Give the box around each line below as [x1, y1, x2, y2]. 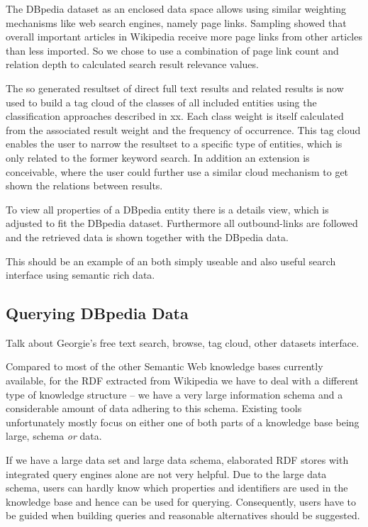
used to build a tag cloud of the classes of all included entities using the [6, 94, 317, 109]
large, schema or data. [6, 428, 102, 443]
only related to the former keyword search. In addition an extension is [6, 150, 310, 165]
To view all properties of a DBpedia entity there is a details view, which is [6, 201, 329, 216]
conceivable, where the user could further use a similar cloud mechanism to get [6, 164, 349, 179]
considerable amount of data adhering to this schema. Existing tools [6, 401, 302, 416]
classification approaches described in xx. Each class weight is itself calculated [6, 109, 344, 123]
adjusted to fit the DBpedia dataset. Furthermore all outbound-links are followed [6, 216, 358, 231]
